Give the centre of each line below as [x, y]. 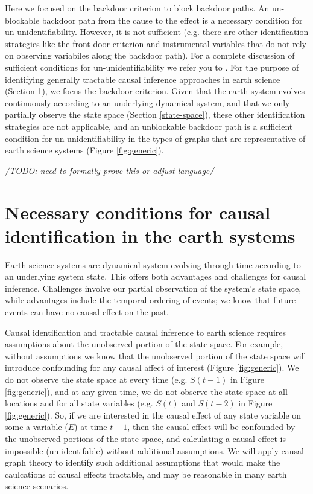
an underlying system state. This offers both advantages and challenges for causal [156, 276]
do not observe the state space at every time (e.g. [96, 379]
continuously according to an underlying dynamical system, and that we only [147, 102]
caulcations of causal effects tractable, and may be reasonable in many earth [146, 474]
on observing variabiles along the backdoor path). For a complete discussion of [150, 55]
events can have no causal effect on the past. [87, 312]
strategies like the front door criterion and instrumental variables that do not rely [156, 43]
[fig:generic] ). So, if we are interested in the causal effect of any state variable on [153, 415]
